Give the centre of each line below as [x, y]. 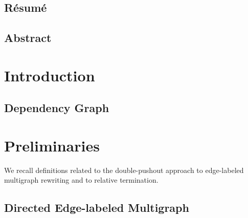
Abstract [28, 38]
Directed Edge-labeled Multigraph [97, 208]
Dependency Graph [57, 108]
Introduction [50, 75]
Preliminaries [52, 145]
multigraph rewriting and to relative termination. [81, 180]
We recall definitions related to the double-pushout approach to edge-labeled [124, 170]
